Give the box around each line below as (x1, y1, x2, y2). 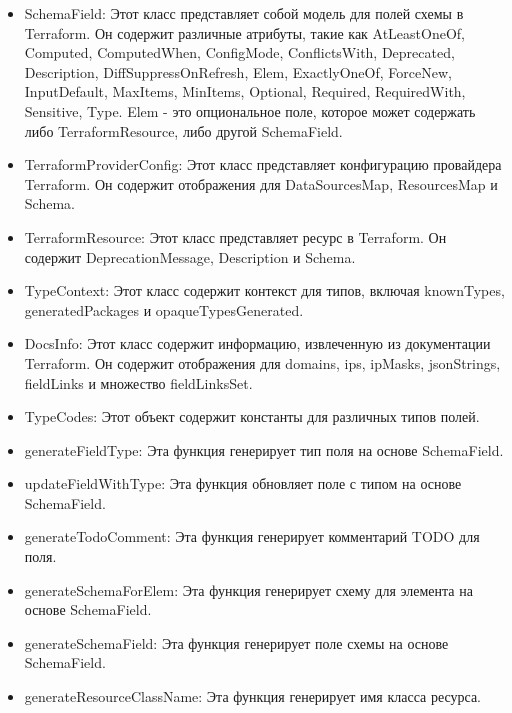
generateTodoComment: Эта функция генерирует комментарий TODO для (24, 526, 480, 547)
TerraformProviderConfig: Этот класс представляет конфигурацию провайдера (24, 154, 502, 175)
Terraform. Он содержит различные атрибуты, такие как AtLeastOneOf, (24, 22, 466, 43)
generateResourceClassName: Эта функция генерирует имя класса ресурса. (24, 686, 481, 707)
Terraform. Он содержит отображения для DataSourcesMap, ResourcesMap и (24, 173, 498, 194)
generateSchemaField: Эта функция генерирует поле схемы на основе (24, 632, 449, 653)
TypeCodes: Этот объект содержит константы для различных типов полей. (24, 406, 480, 427)
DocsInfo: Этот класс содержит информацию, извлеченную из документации (24, 333, 491, 354)
